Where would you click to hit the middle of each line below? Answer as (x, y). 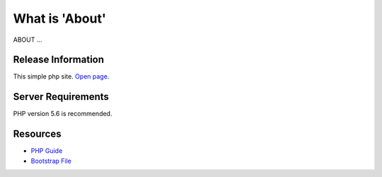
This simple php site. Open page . (61, 76)
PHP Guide (47, 151)
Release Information (59, 60)
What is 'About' (59, 18)
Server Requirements (61, 97)
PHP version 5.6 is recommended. (63, 114)
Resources (37, 134)
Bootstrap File (51, 161)
